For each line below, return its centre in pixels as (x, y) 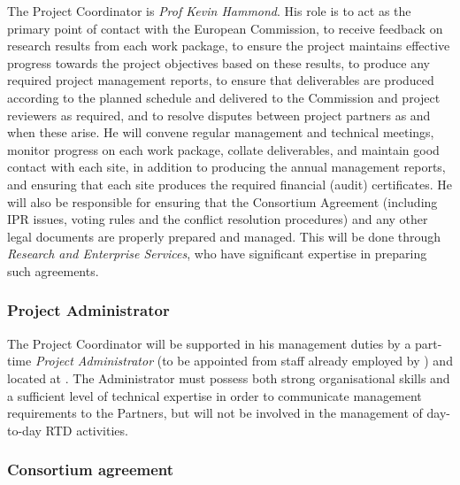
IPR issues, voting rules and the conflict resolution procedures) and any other (218, 219)
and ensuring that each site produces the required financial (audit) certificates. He (230, 184)
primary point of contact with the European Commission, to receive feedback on (225, 28)
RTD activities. (87, 430)
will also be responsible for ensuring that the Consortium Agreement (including (222, 201)
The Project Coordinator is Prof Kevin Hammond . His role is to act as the (209, 11)
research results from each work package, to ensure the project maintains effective (229, 46)
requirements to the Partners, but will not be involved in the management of (215, 413)
